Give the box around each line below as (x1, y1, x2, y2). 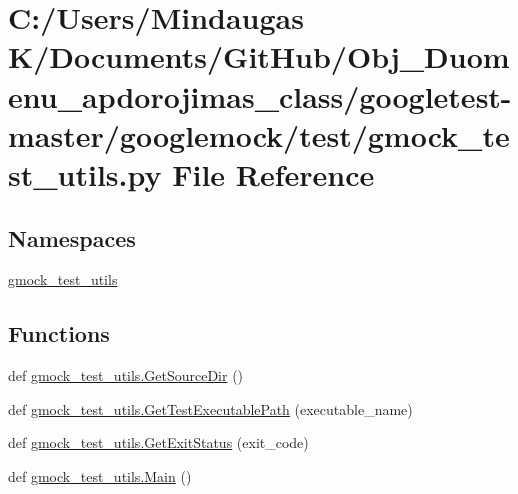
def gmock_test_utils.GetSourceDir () (8, 365, 244, 386)
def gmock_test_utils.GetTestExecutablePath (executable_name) (8, 398, 413, 419)
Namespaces (8, 222, 136, 253)
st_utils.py (8, 153, 162, 194)
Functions (8, 318, 110, 349)
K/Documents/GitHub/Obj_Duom (8, 36, 510, 77)
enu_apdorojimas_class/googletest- (8, 75, 512, 116)
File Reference (172, 153, 375, 194)
